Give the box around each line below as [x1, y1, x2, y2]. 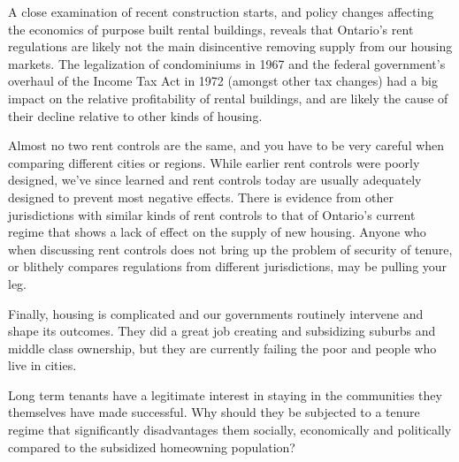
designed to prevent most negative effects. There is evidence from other [8, 187, 394, 206]
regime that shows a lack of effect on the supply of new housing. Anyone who [8, 223, 426, 241]
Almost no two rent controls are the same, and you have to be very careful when [8, 136, 445, 155]
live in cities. [8, 356, 77, 375]
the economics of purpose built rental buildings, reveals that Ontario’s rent [8, 19, 414, 38]
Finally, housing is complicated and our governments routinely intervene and [8, 304, 424, 322]
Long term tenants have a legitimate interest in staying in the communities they [8, 385, 442, 404]
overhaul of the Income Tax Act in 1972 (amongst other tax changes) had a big [8, 72, 438, 90]
